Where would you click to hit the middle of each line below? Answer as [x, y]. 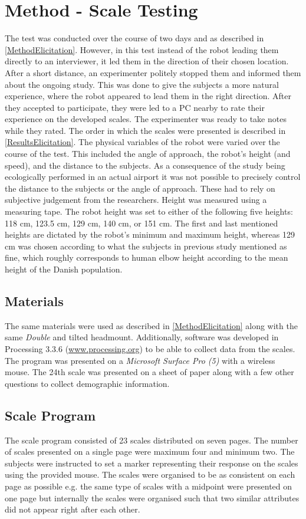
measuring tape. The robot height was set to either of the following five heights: [149, 211]
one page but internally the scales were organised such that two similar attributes [152, 497]
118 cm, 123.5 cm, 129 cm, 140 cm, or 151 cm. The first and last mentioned [142, 223]
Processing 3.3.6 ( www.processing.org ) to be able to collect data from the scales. [150, 348]
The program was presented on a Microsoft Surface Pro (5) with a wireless [140, 360]
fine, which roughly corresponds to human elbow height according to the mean [147, 257]
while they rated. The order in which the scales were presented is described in [145, 130]
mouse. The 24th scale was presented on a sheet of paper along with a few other [149, 372]
